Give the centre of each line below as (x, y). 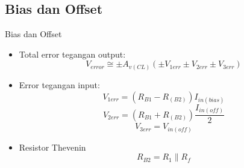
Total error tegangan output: (72, 54)
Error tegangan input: (59, 84)
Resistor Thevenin (52, 147)
